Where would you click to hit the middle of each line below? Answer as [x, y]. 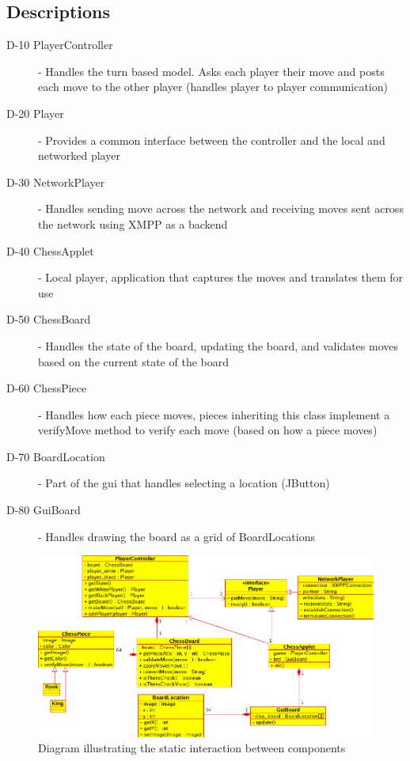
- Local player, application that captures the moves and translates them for [221, 277]
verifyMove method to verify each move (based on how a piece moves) [208, 430]
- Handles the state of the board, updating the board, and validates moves [218, 345]
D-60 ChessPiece [47, 388]
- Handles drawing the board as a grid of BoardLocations [177, 536]
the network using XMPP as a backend [133, 223]
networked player [79, 155]
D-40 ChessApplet [50, 250]
